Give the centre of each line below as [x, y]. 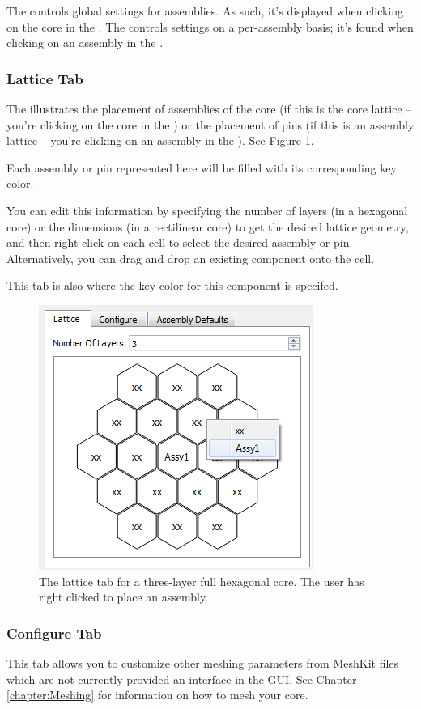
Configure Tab [54, 633]
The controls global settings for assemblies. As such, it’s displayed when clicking [205, 11]
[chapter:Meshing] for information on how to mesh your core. [157, 695]
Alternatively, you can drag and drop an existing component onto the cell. [191, 258]
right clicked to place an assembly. [124, 597]
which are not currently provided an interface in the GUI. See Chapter [182, 679]
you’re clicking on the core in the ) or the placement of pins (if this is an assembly [210, 124]
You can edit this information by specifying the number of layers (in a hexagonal [207, 210]
